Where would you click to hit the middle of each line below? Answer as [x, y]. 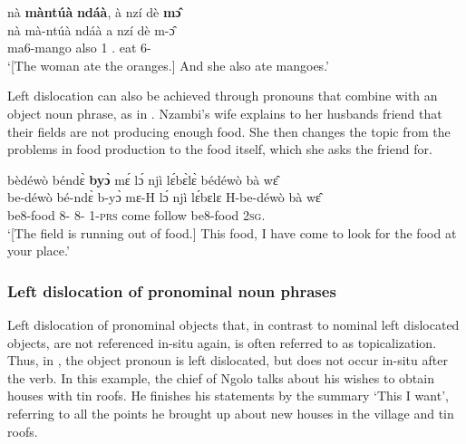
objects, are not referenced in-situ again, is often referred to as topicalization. [222, 342]
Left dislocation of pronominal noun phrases [172, 290]
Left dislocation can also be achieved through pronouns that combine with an [223, 96]
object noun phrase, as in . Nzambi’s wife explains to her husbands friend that [225, 113]
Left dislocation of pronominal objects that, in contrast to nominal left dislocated [233, 324]
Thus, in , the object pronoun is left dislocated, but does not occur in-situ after [228, 360]
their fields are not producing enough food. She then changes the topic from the [229, 131]
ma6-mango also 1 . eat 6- [79, 48]
